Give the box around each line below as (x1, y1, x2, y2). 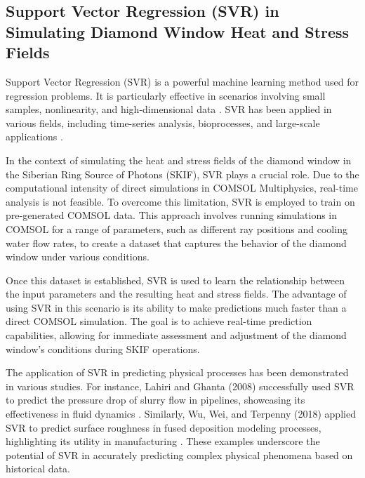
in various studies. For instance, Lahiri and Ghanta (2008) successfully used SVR (6, 378, 354, 393)
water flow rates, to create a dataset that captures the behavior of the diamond (6, 235, 347, 250)
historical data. (6, 461, 70, 476)
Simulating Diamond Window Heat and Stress (6, 20, 350, 42)
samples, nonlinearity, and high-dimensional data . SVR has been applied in (6, 102, 332, 117)
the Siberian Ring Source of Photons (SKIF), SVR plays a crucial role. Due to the (6, 166, 359, 181)
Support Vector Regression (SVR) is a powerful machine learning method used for (6, 74, 359, 88)
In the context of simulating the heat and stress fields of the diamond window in (6, 152, 352, 167)
